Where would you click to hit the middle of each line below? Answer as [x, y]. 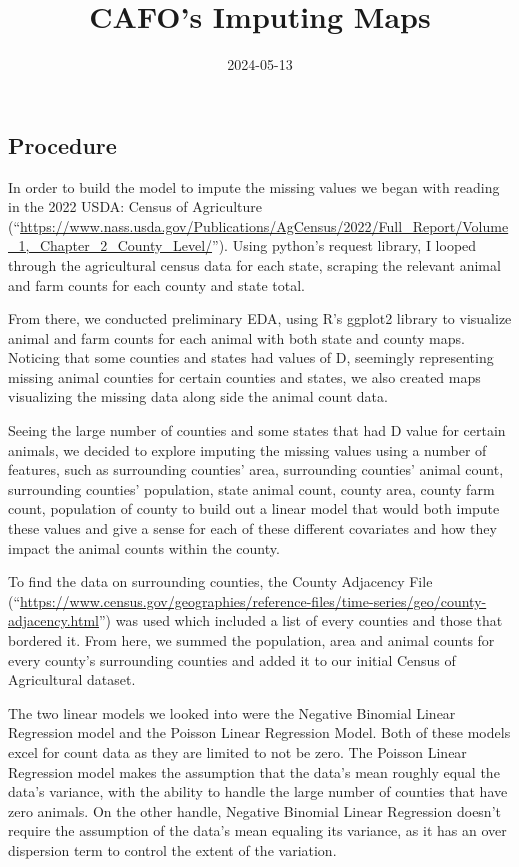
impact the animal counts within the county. [144, 547]
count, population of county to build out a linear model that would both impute [254, 508]
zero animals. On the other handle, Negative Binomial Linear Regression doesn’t [254, 810]
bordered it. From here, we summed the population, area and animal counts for [251, 640]
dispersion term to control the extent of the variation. [172, 849]
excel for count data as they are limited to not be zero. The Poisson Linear [237, 751]
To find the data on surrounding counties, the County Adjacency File [220, 581]
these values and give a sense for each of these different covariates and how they [252, 528]
